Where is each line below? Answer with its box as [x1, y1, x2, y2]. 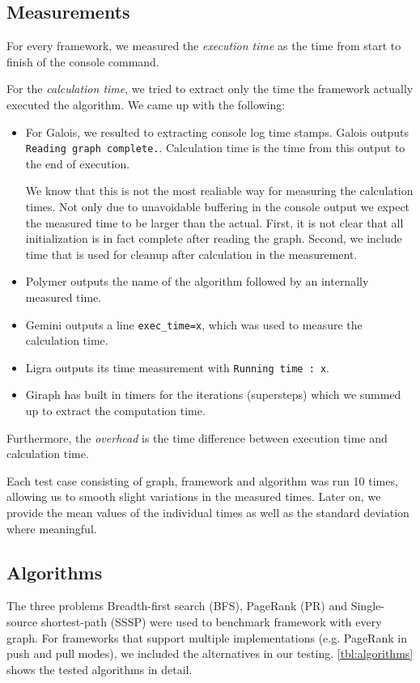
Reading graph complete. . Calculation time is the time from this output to [25, 139, 405, 156]
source [6, 613, 38, 630]
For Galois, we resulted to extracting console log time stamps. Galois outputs [25, 123, 409, 140]
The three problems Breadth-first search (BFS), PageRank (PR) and [6, 597, 348, 614]
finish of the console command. [6, 53, 159, 70]
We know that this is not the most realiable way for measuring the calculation [25, 182, 414, 199]
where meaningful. [6, 520, 97, 537]
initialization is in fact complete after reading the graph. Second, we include [25, 230, 402, 247]
